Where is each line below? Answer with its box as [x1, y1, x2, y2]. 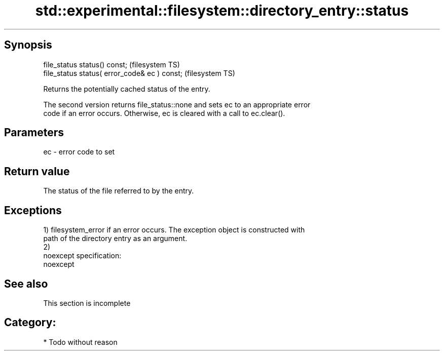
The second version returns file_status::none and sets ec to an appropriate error [43, 100, 311, 109]
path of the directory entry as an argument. [43, 234, 188, 243]
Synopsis [4, 38, 52, 52]
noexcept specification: [43, 251, 122, 260]
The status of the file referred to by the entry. [43, 186, 194, 195]
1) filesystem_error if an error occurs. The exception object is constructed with [43, 225, 305, 234]
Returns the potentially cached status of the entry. [43, 84, 210, 93]
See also [4, 277, 48, 290]
